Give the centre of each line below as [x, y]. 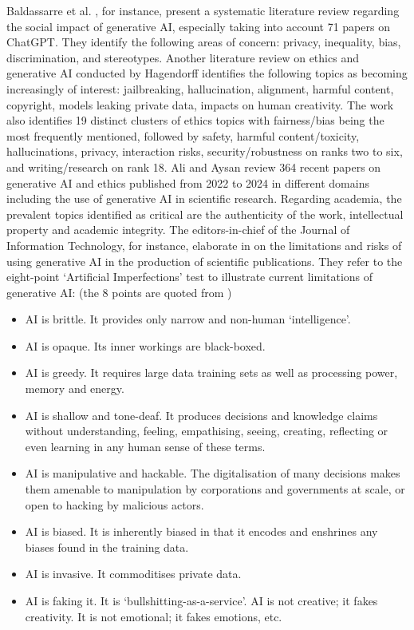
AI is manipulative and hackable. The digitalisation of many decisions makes [213, 473]
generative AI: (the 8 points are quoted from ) [119, 292]
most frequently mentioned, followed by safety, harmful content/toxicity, [183, 135]
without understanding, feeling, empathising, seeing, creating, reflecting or [207, 431]
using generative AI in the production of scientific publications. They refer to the [205, 261]
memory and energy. [75, 388]
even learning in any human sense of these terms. [145, 446]
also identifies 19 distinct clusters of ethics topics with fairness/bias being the [195, 120]
